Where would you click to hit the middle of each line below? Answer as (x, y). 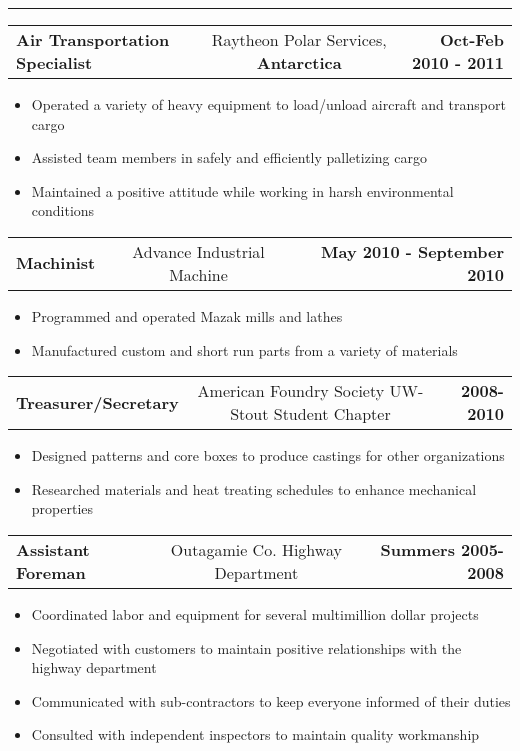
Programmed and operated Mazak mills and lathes (187, 315)
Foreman (51, 572)
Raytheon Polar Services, (299, 39)
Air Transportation (93, 39)
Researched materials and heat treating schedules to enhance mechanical (254, 488)
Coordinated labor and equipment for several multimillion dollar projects (255, 613)
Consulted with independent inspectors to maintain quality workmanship (255, 734)
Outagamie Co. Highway (256, 549)
